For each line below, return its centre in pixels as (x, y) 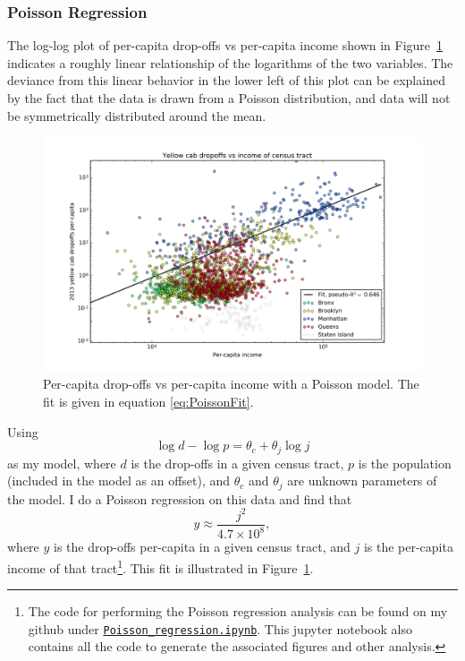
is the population (405, 463)
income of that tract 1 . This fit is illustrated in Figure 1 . (161, 566)
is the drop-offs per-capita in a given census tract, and (202, 547)
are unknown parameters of (362, 481)
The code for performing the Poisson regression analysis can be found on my (238, 611)
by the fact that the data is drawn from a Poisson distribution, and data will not (229, 98)
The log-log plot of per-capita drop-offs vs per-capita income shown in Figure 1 (225, 45)
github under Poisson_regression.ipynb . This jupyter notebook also (220, 628)
